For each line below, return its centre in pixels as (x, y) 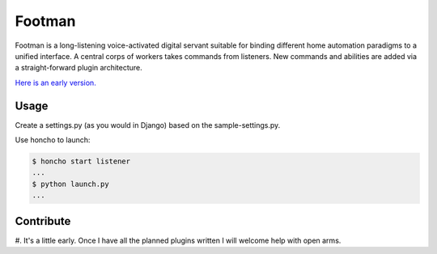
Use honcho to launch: (53, 140)
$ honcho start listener (81, 161)
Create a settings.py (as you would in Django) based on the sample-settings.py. (148, 125)
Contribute (43, 221)
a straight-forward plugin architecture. (79, 68)
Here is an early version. (55, 83)
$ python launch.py (70, 184)
